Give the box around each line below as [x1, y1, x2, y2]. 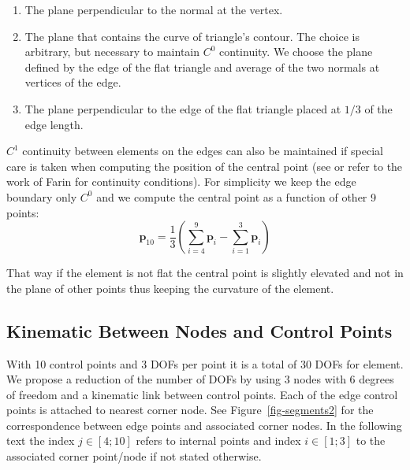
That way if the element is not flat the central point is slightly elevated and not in [6, 265, 404, 281]
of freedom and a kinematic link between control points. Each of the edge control [6, 386, 398, 402]
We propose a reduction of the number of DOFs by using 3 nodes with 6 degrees [6, 371, 394, 387]
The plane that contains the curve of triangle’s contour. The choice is [24, 28, 360, 44]
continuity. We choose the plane [219, 43, 373, 60]
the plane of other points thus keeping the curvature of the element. [6, 279, 334, 296]
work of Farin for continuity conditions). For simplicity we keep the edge [6, 173, 356, 190]
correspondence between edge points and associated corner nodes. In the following [6, 416, 402, 433]
